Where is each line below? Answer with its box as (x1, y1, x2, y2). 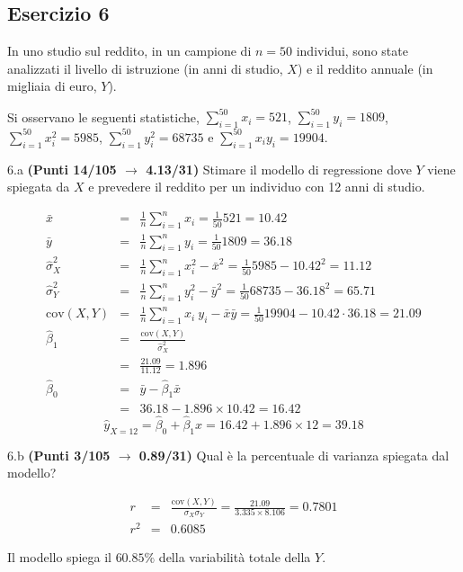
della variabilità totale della (158, 548, 311, 567)
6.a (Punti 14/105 (7, 159, 117, 178)
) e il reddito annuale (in (297, 58, 433, 77)
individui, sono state (296, 41, 408, 60)
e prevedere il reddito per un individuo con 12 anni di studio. (88, 177, 425, 196)
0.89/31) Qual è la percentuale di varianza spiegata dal (138, 445, 450, 464)
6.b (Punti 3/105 (7, 445, 111, 464)
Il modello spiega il (7, 548, 111, 567)
